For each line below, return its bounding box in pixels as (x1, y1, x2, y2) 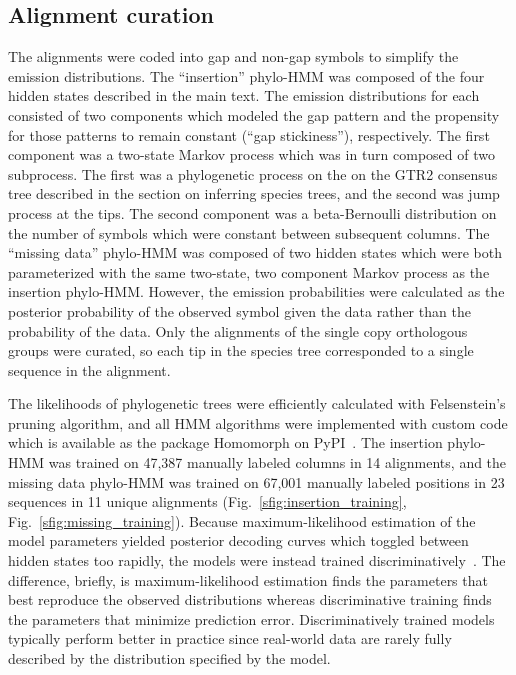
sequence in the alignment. (8, 359, 171, 380)
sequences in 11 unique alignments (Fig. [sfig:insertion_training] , (8, 491, 407, 512)
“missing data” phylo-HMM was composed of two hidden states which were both (8, 242, 502, 263)
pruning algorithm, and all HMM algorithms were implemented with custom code (8, 412, 508, 433)
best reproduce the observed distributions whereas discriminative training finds (8, 589, 492, 610)
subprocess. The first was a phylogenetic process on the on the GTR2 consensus (8, 163, 498, 184)
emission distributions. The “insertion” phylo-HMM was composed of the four (8, 65, 485, 86)
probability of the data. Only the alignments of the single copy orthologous (8, 320, 468, 341)
